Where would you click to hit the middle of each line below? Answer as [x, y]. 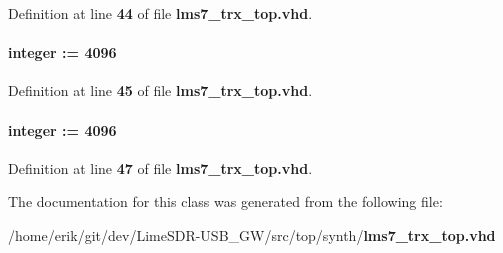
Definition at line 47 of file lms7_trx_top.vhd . [160, 167]
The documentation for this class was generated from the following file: [225, 201]
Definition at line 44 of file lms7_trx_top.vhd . [160, 13]
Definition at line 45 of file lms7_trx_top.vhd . [160, 90]
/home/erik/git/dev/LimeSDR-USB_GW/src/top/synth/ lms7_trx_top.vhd [252, 234]
